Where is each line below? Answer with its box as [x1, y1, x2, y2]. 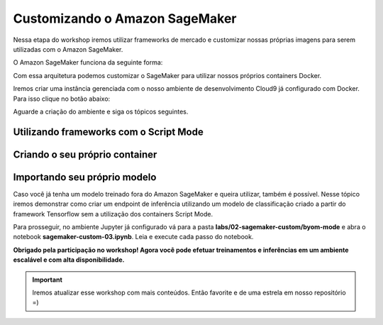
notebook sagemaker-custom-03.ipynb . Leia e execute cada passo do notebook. [13, 233, 254, 241]
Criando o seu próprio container [13, 148, 157, 160]
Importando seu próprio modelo [13, 171, 157, 183]
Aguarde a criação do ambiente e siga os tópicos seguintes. [13, 107, 189, 116]
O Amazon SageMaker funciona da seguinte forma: [13, 58, 163, 67]
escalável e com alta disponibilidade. [13, 255, 125, 264]
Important [32, 275, 63, 284]
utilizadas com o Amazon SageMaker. [13, 45, 123, 53]
